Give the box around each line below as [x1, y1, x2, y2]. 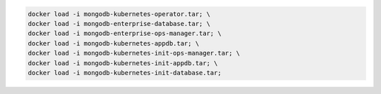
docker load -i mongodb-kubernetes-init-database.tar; [28, 69, 222, 76]
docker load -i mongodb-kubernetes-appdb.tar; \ [28, 39, 200, 47]
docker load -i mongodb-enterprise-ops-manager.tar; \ [28, 29, 222, 38]
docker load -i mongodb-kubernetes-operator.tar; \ [28, 10, 211, 18]
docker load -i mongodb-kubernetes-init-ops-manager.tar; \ [28, 49, 241, 58]
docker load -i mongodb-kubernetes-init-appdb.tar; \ [28, 59, 218, 67]
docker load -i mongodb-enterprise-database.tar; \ [28, 20, 211, 27]
